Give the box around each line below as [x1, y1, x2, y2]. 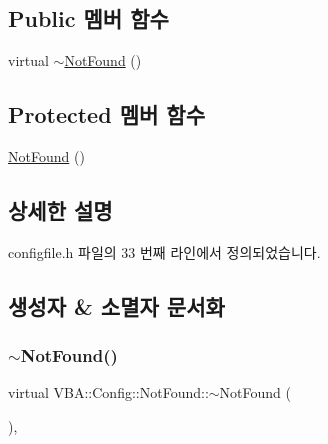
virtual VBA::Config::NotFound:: [8, 382, 209, 403]
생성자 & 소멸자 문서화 [8, 290, 225, 321]
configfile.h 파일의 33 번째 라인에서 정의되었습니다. [8, 241, 321, 262]
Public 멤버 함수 [8, 3, 169, 34]
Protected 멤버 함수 [8, 99, 205, 130]
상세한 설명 [8, 194, 113, 225]
